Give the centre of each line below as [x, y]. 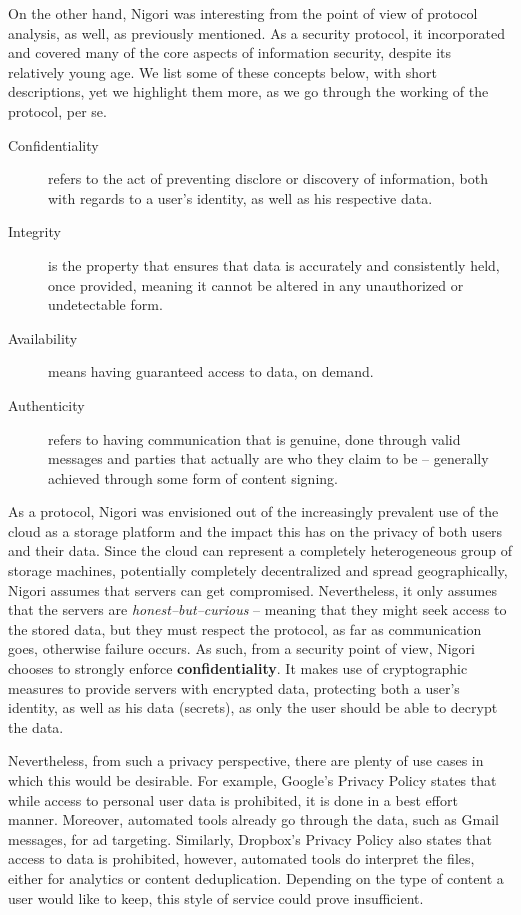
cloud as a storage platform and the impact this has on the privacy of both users [255, 530]
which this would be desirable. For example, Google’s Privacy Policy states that [252, 780]
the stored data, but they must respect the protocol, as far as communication [245, 628]
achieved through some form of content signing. [193, 477]
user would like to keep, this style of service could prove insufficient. [216, 897]
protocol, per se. [57, 110]
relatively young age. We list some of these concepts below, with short [222, 71]
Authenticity [46, 404]
